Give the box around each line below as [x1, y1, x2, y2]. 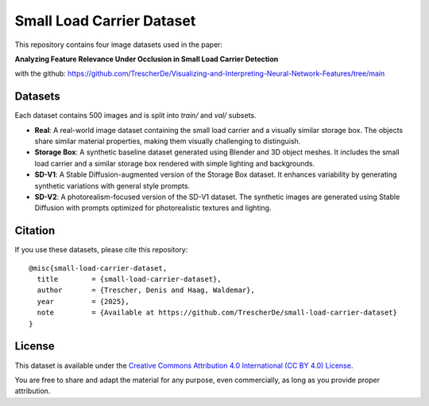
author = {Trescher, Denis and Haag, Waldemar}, [37, 286, 256, 295]
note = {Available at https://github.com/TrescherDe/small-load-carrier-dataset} [37, 308, 397, 318]
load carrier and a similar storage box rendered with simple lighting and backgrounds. [34, 158, 315, 168]
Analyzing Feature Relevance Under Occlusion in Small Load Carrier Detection [14, 54, 279, 64]
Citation [14, 224, 56, 238]
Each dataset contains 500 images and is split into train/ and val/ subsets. [14, 111, 257, 120]
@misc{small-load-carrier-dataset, [29, 264, 168, 272]
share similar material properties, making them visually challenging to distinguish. [34, 136, 301, 146]
